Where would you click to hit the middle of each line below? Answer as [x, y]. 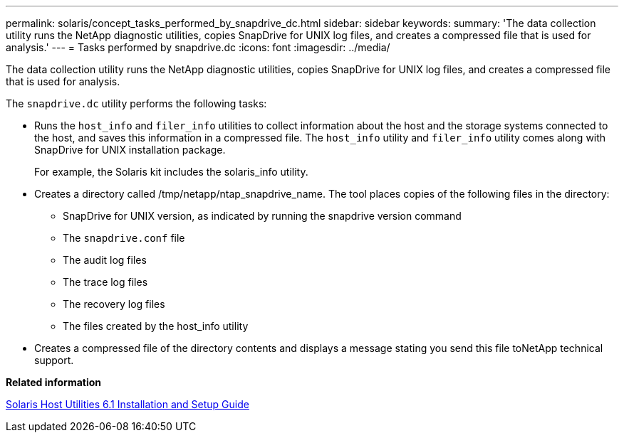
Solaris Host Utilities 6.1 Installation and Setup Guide [128, 404]
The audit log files [105, 260]
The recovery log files [114, 304]
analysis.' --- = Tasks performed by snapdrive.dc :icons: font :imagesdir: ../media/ [198, 47]
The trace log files [105, 282]
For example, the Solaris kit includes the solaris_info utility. [171, 172]
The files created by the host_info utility [156, 326]
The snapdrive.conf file [124, 238]
